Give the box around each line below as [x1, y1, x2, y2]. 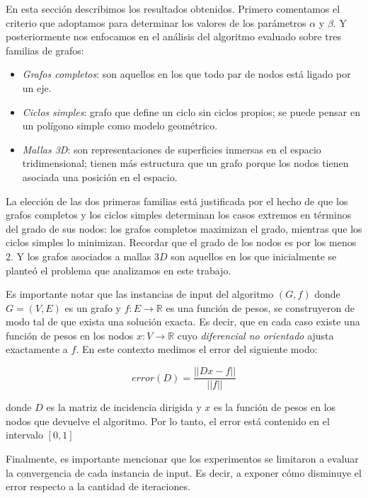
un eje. [22, 80, 52, 95]
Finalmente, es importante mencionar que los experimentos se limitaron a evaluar [6, 451, 359, 465]
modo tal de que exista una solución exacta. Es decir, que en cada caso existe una [6, 314, 360, 329]
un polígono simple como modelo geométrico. [22, 118, 218, 133]
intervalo [6, 427, 43, 442]
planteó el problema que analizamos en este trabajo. [6, 262, 231, 277]
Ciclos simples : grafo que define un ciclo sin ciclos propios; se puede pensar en [22, 104, 360, 119]
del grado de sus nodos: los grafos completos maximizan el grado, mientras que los [6, 221, 362, 236]
